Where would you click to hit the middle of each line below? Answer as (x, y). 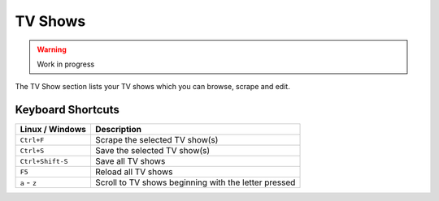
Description (118, 130)
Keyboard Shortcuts (67, 110)
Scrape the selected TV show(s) (156, 140)
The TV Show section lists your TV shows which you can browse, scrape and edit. (152, 87)
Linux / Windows (53, 130)
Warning (52, 49)
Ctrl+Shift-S (44, 161)
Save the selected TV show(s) (152, 151)
